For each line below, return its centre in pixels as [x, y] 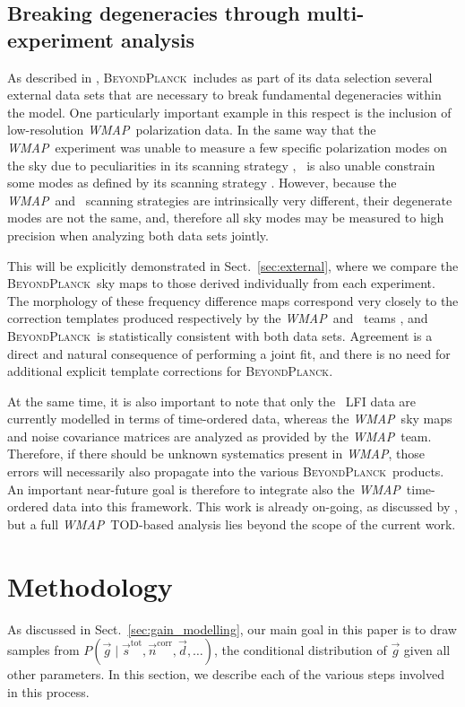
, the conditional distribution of [301, 650]
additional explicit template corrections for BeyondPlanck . [170, 371]
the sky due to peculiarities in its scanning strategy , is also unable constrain [221, 165]
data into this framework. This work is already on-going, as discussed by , [255, 506]
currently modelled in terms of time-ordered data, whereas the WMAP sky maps [230, 419]
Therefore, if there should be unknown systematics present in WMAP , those [216, 454]
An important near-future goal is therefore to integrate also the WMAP [204, 489]
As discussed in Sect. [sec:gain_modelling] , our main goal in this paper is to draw [232, 628]
